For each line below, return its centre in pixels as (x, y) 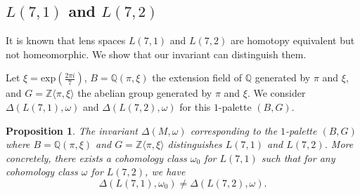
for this (195, 106)
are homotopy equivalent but (292, 40)
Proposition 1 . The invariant (72, 130)
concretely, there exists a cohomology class (96, 157)
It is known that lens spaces (66, 40)
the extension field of (197, 78)
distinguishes (195, 144)
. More (339, 144)
